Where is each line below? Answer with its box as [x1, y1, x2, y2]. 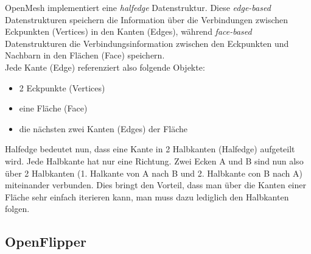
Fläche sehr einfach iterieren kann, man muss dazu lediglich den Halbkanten [5, 190, 289, 203]
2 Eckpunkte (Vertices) [19, 81, 105, 94]
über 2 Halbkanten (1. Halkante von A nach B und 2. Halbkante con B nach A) [5, 166, 302, 179]
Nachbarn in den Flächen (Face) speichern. [5, 49, 165, 62]
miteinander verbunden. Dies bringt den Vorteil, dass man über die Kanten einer [5, 178, 306, 191]
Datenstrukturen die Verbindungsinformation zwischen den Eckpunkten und [5, 37, 289, 49]
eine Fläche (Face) [19, 102, 88, 115]
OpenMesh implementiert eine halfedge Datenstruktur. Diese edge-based [5, 1, 271, 13]
